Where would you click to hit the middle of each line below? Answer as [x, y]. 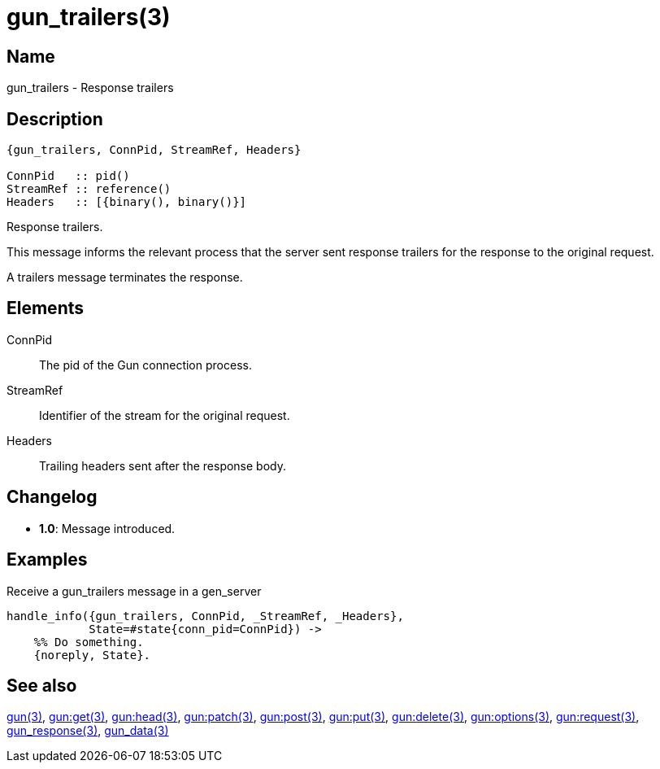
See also [42, 685]
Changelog [52, 497]
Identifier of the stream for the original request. [165, 415]
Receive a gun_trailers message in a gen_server [134, 591]
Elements [46, 308]
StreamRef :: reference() [89, 189]
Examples [47, 560]
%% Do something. [89, 642]
